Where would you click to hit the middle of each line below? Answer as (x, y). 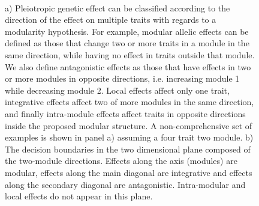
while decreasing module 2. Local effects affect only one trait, (117, 90)
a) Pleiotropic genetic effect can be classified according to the (118, 8)
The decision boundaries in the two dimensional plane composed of (128, 149)
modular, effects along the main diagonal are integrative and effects (129, 172)
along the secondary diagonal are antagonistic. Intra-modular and (125, 184)
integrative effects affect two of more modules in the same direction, (129, 102)
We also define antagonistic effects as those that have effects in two (128, 66)
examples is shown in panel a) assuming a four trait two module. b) (129, 137)
